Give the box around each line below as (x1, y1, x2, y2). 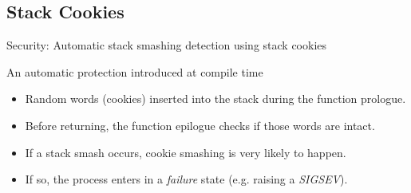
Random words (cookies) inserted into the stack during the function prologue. (25, 90, 406, 107)
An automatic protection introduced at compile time (6, 63, 263, 80)
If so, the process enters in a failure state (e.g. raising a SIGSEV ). (25, 171, 348, 187)
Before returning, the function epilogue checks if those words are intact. (25, 116, 375, 133)
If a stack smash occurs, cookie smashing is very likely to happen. (25, 144, 346, 160)
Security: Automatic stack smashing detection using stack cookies (6, 37, 327, 53)
